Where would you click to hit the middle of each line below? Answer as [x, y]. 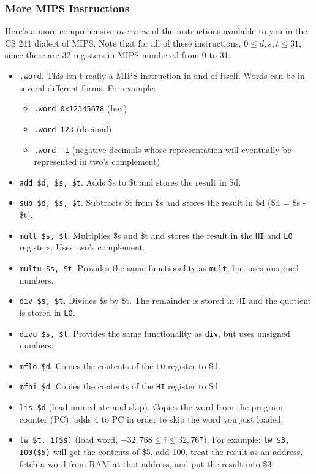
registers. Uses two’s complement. [82, 247]
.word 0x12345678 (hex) [81, 108]
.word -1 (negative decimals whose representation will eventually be [163, 149]
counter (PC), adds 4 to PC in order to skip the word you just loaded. [151, 419]
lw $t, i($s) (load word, [69, 439]
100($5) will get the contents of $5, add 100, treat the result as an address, [161, 451]
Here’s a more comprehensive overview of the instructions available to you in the [156, 31]
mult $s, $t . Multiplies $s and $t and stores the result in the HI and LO [156, 235]
